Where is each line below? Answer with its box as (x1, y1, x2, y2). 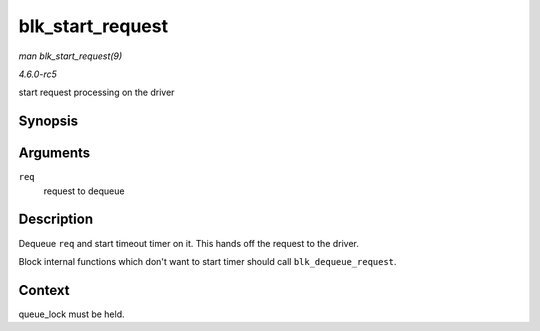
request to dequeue (43, 185, 125, 197)
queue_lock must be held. (18, 308, 125, 320)
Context (18, 281, 70, 299)
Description (18, 211, 94, 228)
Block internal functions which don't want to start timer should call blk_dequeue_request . (18, 255, 397, 267)
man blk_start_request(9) (18, 50, 123, 62)
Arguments (18, 145, 91, 162)
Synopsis (18, 113, 79, 130)
